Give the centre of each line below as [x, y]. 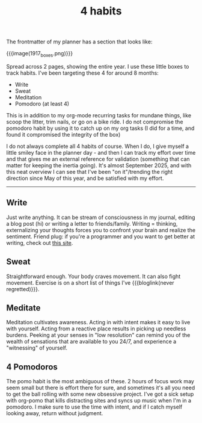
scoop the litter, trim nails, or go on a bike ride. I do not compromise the [95, 122]
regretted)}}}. [23, 289]
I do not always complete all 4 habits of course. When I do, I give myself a [98, 146]
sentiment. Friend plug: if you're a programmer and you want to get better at [101, 236]
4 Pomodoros [32, 367]
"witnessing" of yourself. [37, 348]
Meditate [23, 308]
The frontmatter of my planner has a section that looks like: [79, 42]
